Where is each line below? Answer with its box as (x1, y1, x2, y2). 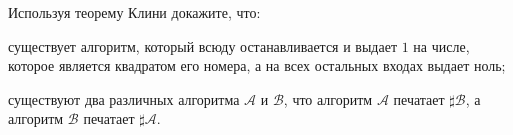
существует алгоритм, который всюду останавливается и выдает (8, 35, 398, 56)
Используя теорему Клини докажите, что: (8, 2, 261, 22)
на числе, (413, 35, 470, 56)
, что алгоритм (283, 88, 373, 109)
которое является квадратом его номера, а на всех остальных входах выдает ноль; (8, 55, 506, 76)
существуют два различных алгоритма (8, 88, 240, 109)
